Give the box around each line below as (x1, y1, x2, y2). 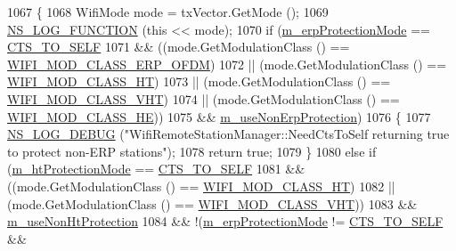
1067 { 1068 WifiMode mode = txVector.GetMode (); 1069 (7, 3, 329, 20)
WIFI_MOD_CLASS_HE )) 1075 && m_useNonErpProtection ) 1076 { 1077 (7, 107, 431, 125)
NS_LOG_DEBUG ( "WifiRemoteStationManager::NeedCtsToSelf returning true (7, 125, 450, 143)
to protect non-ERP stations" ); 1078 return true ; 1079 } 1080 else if (7, 142, 377, 160)
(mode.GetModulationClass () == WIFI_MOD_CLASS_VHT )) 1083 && (7, 194, 418, 213)
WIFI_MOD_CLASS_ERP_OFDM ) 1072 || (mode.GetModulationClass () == (7, 54, 447, 73)
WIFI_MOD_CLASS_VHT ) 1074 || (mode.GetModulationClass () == (7, 89, 400, 108)
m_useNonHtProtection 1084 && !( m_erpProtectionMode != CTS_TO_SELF (7, 212, 444, 231)
